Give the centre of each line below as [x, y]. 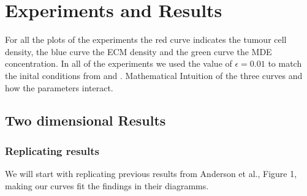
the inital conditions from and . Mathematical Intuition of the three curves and [154, 75]
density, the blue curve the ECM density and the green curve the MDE [138, 51]
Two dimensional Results [85, 120]
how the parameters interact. [59, 87]
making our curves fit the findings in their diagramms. [107, 185]
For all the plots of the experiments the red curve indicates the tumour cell [146, 40]
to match [285, 63]
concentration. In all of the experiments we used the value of [119, 63]
